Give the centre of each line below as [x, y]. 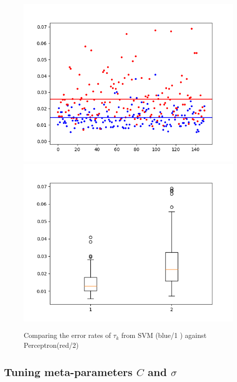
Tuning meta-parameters [68, 371]
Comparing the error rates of [67, 335]
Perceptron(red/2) [51, 345]
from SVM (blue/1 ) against [164, 335]
